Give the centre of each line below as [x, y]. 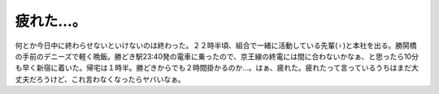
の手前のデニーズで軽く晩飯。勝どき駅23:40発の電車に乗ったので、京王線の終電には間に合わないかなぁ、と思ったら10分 [217, 56]
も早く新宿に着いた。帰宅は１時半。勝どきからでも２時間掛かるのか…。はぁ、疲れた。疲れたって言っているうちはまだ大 [217, 68]
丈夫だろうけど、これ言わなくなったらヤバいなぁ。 [100, 79]
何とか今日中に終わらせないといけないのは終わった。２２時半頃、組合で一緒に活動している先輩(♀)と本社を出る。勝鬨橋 [216, 45]
